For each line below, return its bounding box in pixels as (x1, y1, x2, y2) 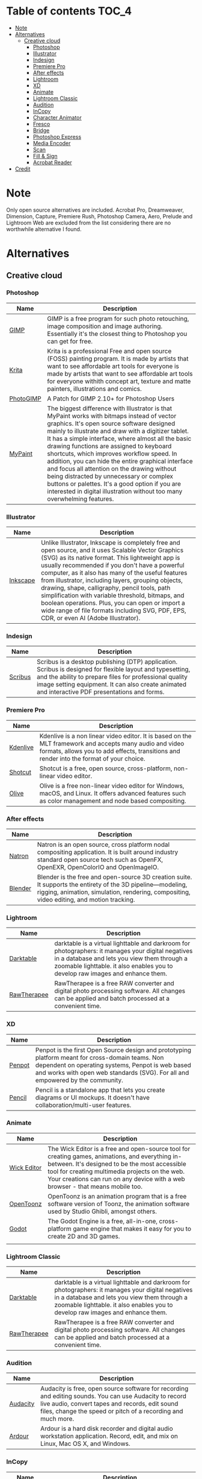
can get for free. (47, 337, 93, 345)
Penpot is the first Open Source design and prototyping (35, 1045, 191, 1054)
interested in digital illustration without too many (47, 487, 183, 495)
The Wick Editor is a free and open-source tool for (47, 1144, 191, 1153)
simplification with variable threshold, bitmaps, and (41, 591, 185, 600)
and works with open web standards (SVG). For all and (35, 1068, 189, 1077)
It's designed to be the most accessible (75, 1159, 186, 1168)
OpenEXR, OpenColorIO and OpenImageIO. (37, 863, 159, 871)
